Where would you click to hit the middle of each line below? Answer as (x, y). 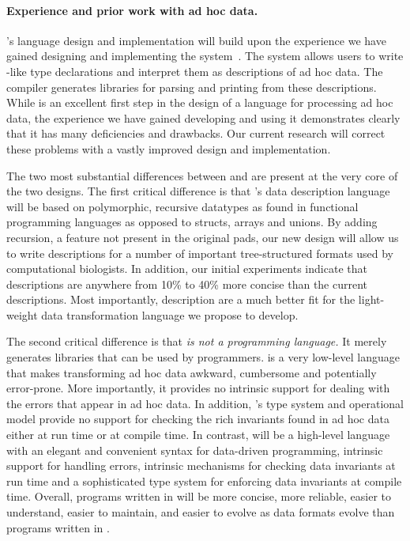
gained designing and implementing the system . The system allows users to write (205, 56)
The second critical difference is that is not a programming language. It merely (197, 341)
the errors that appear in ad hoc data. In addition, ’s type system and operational (205, 403)
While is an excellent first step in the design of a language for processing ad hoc (200, 102)
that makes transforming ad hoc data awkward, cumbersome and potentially (192, 372)
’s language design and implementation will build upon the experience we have (196, 40)
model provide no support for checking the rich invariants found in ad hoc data (198, 419)
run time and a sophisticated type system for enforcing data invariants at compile (204, 480)
